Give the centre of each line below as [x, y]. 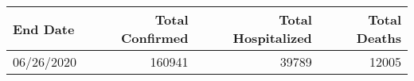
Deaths [379, 38]
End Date [44, 29]
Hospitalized [272, 38]
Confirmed [155, 38]
